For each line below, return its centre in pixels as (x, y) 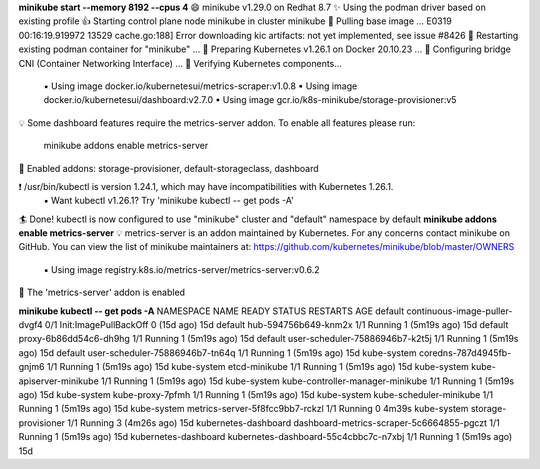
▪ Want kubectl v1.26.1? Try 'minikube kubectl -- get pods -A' (169, 201)
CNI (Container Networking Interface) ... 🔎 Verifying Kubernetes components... (180, 63)
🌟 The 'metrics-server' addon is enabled (101, 292)
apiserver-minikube (58, 381)
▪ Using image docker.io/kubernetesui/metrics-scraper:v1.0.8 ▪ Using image (200, 86)
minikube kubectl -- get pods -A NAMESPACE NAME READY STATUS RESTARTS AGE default (211, 311)
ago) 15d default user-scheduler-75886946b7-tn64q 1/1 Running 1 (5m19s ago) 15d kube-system (217, 352)
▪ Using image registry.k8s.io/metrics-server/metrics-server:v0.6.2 (181, 269)
